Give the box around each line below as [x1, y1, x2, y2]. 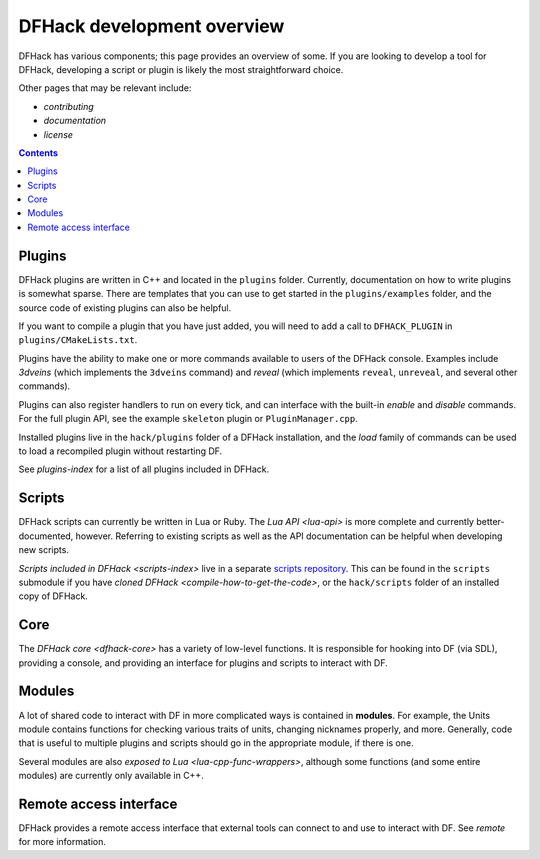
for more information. [18, 836, 107, 848]
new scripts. [18, 544, 70, 556]
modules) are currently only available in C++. [18, 770, 204, 782]
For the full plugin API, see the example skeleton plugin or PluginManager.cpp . [18, 413, 359, 425]
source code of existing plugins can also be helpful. [18, 301, 232, 314]
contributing [43, 100, 94, 112]
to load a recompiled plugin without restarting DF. [18, 445, 223, 457]
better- [476, 516, 505, 528]
